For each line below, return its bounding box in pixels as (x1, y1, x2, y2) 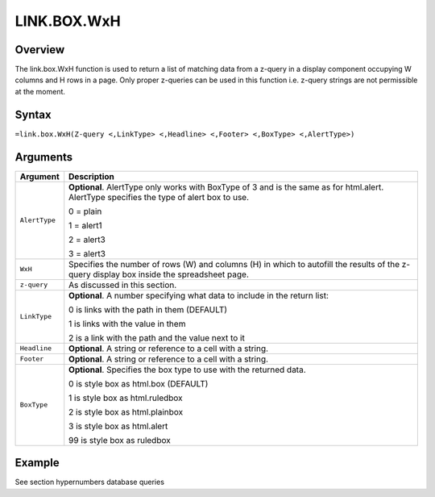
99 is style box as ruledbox (68, 434, 171, 445)
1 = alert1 (68, 219, 102, 231)
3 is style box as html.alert (68, 420, 168, 432)
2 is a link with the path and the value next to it (68, 332, 245, 343)
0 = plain (68, 206, 102, 217)
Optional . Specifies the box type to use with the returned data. (68, 364, 306, 375)
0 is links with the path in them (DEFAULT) (68, 303, 228, 315)
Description (68, 170, 114, 182)
